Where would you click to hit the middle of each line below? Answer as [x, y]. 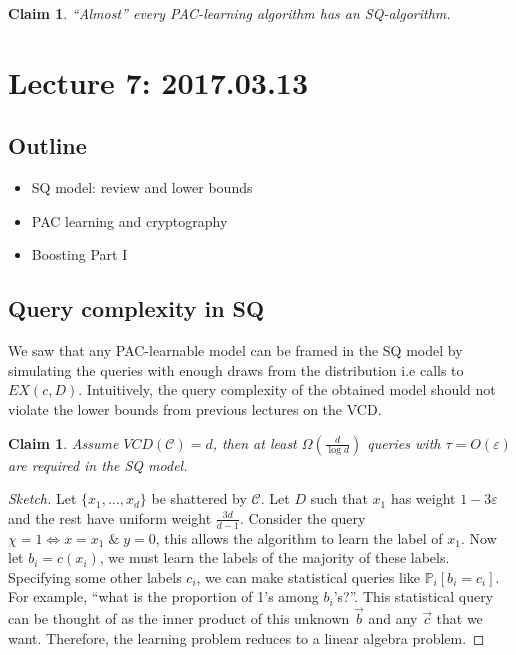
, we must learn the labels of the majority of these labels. [274, 557]
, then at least [254, 442]
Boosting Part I [79, 254]
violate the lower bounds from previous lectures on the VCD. [195, 408]
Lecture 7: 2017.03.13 [158, 81]
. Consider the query [302, 517]
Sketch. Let [42, 498]
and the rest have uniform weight [110, 517]
